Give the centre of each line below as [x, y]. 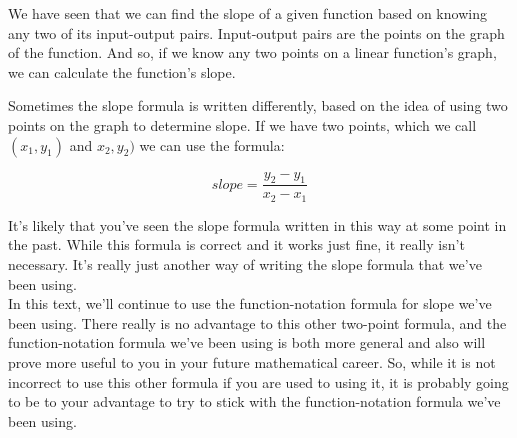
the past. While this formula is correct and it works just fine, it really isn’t [236, 244]
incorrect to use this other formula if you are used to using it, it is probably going [258, 381]
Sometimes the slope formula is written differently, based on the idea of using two [258, 105]
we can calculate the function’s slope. [122, 71]
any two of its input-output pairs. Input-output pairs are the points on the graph [256, 32]
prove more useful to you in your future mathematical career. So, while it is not [252, 362]
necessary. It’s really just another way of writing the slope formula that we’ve [245, 264]
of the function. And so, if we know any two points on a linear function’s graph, [252, 52]
